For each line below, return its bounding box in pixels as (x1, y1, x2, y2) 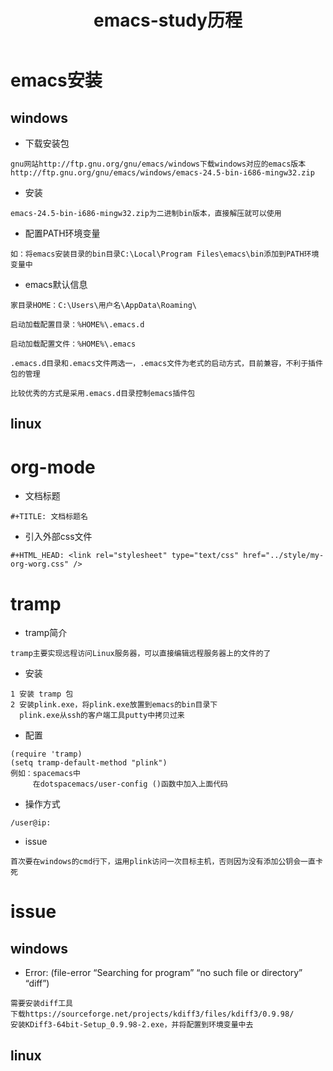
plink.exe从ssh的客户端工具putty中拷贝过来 (19, 711, 185, 721)
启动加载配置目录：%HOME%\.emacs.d (10, 320, 145, 330)
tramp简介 (24, 627, 68, 639)
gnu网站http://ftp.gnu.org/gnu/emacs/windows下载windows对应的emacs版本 (10, 159, 307, 169)
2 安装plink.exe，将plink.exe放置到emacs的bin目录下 (10, 700, 218, 710)
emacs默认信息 (24, 279, 88, 290)
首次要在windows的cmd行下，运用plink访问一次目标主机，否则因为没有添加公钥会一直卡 (10, 857, 323, 867)
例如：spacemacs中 (10, 769, 81, 779)
